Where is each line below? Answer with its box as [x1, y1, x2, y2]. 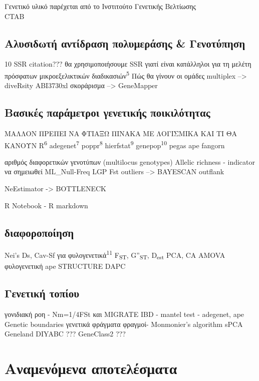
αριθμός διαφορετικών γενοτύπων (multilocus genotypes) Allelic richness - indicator [5, 156, 255, 167]
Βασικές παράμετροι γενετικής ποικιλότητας [5, 105, 210, 120]
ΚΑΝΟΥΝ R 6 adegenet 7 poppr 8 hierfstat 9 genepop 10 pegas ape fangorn [5, 138, 225, 150]
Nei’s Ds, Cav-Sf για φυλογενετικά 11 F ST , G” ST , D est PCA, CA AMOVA [5, 248, 225, 261]
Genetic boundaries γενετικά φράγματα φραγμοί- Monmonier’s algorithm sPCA [5, 318, 243, 329]
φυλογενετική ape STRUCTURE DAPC [5, 261, 126, 271]
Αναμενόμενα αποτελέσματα [5, 358, 177, 378]
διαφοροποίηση [5, 224, 74, 240]
